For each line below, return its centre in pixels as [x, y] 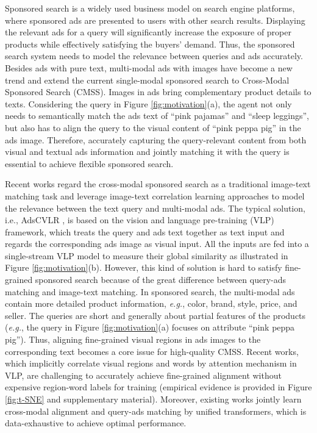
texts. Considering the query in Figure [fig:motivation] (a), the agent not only [148, 103]
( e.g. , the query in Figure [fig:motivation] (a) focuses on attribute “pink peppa [150, 327]
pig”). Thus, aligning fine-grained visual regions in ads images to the [133, 339]
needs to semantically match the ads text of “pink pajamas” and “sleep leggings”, [157, 116]
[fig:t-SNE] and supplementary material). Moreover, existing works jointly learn [153, 399]
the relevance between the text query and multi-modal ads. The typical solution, [155, 208]
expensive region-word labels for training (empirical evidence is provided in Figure [158, 387]
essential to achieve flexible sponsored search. [89, 163]
